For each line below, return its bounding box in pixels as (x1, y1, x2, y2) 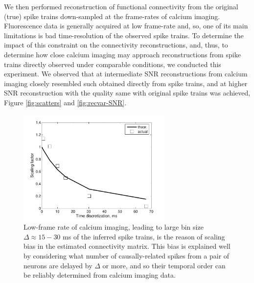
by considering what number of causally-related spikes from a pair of (23, 250, 230, 260)
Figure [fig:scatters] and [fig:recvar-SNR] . (4, 97, 127, 107)
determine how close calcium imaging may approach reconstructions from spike (4, 49, 241, 59)
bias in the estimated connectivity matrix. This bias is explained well (23, 241, 231, 251)
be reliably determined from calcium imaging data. (23, 270, 176, 280)
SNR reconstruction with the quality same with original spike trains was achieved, (4, 88, 251, 98)
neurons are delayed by (23, 260, 92, 270)
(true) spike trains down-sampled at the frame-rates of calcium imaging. (4, 11, 220, 21)
